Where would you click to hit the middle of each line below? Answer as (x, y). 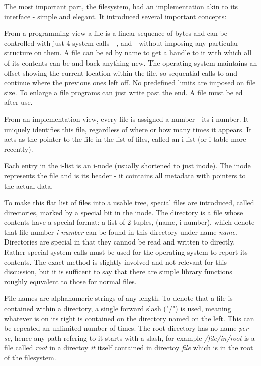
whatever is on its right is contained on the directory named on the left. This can (129, 318)
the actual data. (29, 185)
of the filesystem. (30, 357)
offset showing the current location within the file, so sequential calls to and (121, 72)
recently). (19, 148)
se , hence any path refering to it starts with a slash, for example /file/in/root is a (129, 338)
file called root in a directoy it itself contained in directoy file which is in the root (129, 348)
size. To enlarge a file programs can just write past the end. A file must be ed (123, 92)
